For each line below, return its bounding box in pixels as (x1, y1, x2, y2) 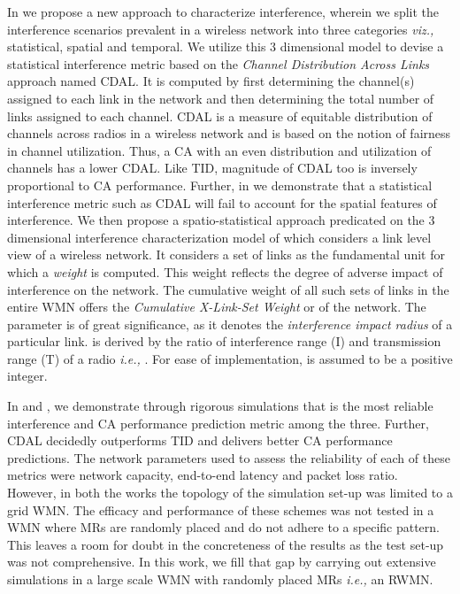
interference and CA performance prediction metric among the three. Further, (7, 413, 429, 432)
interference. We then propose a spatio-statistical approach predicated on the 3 (7, 211, 435, 229)
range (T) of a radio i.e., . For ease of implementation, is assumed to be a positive (7, 349, 453, 367)
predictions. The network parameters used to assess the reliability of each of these (7, 448, 450, 467)
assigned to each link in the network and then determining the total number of (7, 89, 434, 107)
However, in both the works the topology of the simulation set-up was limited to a (7, 483, 453, 502)
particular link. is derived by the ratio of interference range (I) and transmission (7, 332, 441, 351)
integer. (7, 366, 48, 385)
